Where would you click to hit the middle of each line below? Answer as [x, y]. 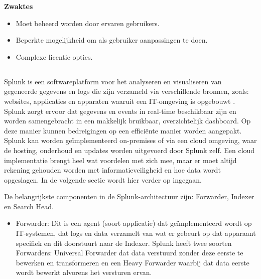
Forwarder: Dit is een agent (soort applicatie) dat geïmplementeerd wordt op [134, 223]
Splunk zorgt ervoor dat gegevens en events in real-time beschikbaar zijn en [120, 111]
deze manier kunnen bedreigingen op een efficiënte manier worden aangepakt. [123, 130]
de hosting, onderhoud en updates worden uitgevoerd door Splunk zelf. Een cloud [129, 150]
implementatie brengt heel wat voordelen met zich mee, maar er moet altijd [120, 160]
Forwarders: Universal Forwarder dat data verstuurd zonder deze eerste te [129, 253]
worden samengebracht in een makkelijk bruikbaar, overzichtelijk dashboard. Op [127, 121]
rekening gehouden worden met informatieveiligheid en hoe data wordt [112, 170]
